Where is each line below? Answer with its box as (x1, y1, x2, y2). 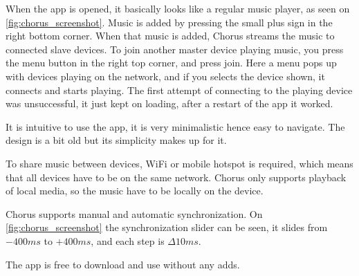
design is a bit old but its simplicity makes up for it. (6, 133, 227, 147)
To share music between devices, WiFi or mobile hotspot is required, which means (6, 156, 353, 170)
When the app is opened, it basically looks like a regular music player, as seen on (6, 1, 350, 15)
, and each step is (91, 233, 165, 248)
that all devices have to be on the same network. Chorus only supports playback (6, 169, 347, 184)
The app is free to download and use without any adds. (6, 257, 240, 271)
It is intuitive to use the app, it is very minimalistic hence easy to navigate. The (6, 119, 345, 134)
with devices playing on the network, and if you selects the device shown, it (6, 68, 325, 83)
